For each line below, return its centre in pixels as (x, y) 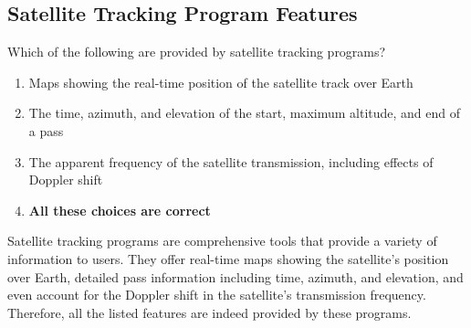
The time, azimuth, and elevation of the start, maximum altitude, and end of (245, 113)
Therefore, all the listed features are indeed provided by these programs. (209, 312)
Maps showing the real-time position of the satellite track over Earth (221, 82)
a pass (46, 130)
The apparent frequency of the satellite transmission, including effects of (231, 161)
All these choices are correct (120, 210)
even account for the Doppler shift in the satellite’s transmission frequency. (217, 295)
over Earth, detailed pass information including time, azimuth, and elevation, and (235, 276)
